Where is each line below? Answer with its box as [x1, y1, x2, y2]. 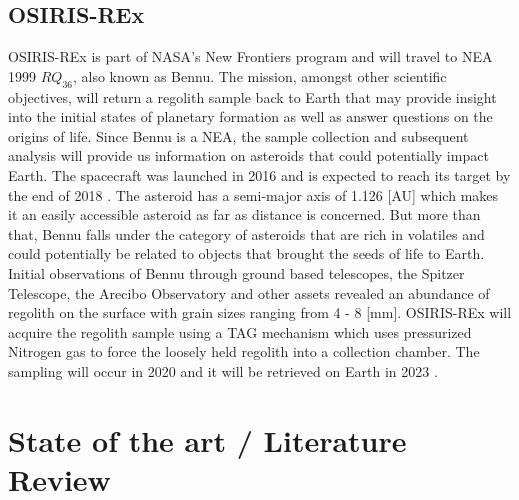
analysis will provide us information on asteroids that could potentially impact [8, 145, 489, 166]
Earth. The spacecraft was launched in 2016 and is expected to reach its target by [8, 164, 511, 185]
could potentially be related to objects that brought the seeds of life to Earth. [8, 243, 485, 264]
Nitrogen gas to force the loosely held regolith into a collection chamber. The [8, 341, 480, 362]
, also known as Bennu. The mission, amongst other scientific [72, 65, 447, 86]
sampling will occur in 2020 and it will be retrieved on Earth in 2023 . [8, 360, 438, 381]
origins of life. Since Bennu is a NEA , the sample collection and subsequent [8, 125, 469, 146]
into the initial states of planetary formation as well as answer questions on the [8, 106, 493, 127]
